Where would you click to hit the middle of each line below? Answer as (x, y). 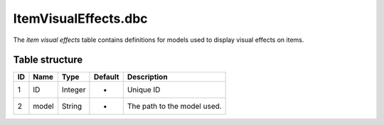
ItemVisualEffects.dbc (81, 18)
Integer (74, 90)
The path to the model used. (174, 107)
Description (147, 77)
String (72, 107)
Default (106, 77)
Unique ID (144, 90)
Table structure (48, 60)
